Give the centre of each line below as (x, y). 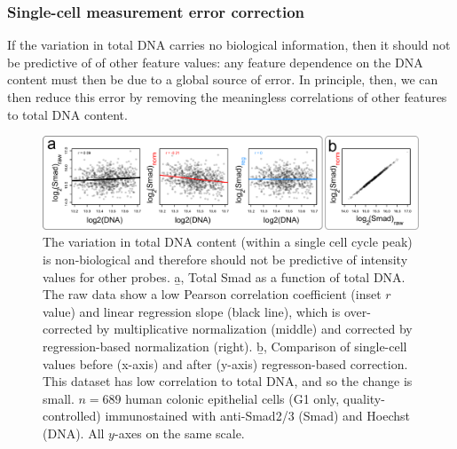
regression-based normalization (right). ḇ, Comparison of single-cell (225, 346)
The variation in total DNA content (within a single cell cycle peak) (228, 242)
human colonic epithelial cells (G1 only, (232, 398)
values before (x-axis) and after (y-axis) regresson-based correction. (225, 363)
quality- (364, 398)
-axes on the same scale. (179, 433)
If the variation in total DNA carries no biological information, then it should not (229, 45)
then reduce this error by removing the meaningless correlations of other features (227, 97)
